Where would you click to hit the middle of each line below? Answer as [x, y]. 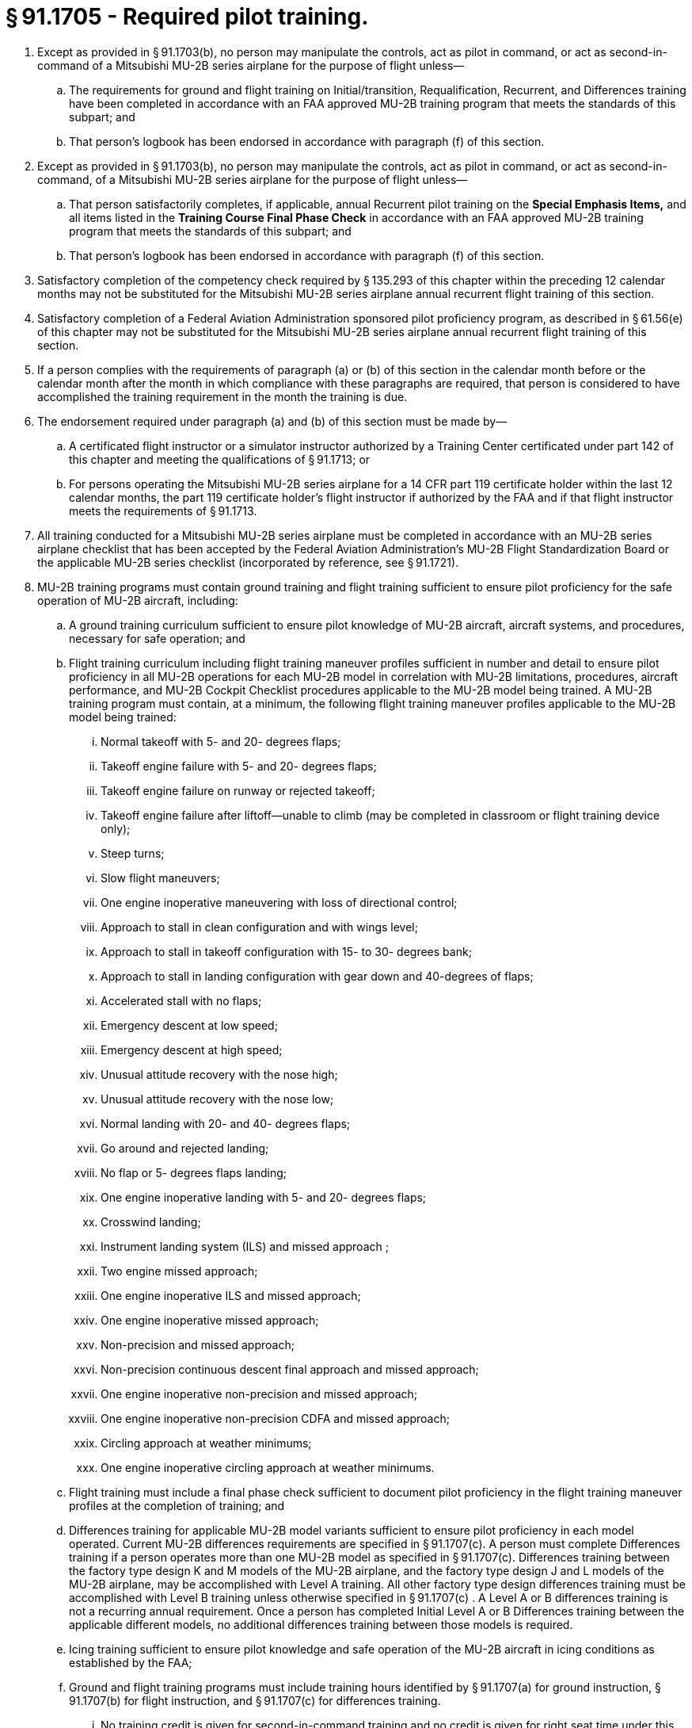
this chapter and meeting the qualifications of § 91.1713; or [220, 459]
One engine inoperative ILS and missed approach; [231, 1295]
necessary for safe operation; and [157, 638]
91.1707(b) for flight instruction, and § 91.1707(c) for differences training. [255, 1700]
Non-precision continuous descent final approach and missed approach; [290, 1369]
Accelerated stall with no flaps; [181, 1000]
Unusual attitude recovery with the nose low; [217, 1099]
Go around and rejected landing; [185, 1148]
